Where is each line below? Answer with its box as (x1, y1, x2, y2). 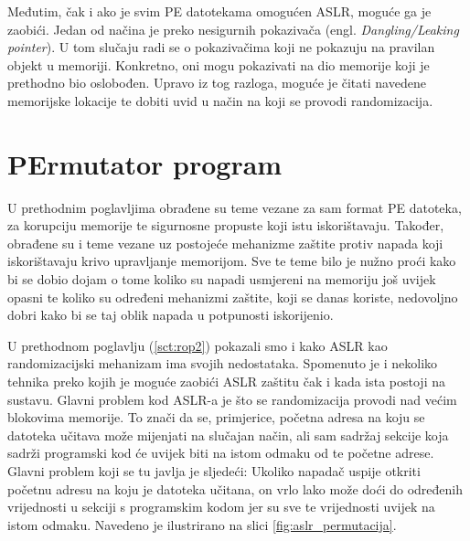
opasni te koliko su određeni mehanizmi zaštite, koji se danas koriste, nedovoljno (7, 287, 458, 306)
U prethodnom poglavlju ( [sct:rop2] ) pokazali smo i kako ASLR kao (7, 335, 388, 355)
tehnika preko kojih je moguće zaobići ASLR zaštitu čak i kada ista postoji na (7, 372, 445, 391)
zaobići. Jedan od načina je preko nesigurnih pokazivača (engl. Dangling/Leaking (7, 19, 459, 38)
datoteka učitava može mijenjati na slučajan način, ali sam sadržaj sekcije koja (7, 425, 449, 444)
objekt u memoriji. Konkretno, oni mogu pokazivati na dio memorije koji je (7, 55, 430, 74)
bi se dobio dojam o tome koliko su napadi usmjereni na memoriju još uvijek (7, 270, 436, 289)
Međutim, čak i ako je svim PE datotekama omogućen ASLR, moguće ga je (7, 2, 432, 20)
